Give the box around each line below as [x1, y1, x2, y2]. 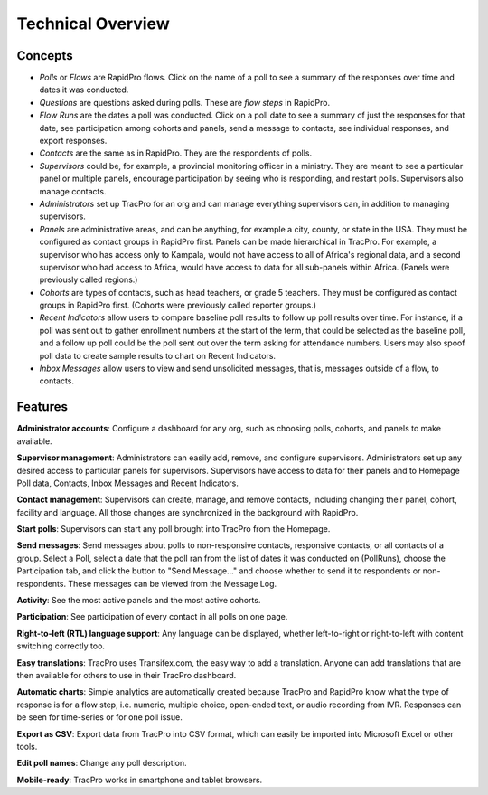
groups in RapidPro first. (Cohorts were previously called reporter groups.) [39, 299, 316, 311]
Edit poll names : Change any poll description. [16, 758, 187, 769]
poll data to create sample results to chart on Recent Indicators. [39, 350, 276, 361]
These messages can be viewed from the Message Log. [68, 578, 277, 589]
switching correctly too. [16, 640, 106, 651]
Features [16, 399, 68, 415]
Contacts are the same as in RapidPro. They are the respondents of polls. [39, 147, 313, 158]
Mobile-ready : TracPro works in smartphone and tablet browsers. [16, 774, 263, 785]
